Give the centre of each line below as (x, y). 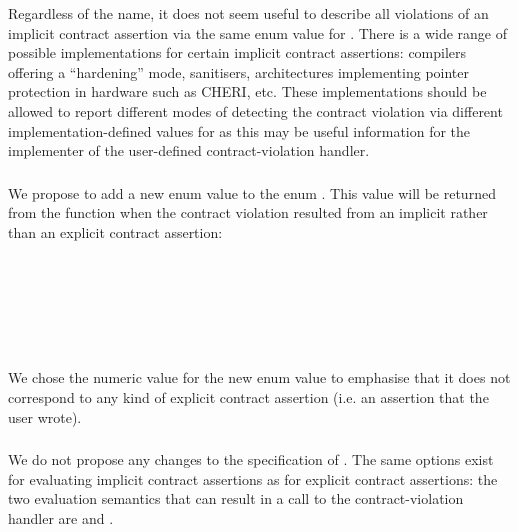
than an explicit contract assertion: (115, 231)
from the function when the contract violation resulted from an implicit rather (248, 212)
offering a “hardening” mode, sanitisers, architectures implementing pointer (238, 71)
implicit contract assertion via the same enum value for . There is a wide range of (257, 32)
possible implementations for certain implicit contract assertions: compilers (237, 52)
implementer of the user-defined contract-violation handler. (189, 150)
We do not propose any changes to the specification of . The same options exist (251, 459)
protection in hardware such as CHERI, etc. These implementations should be (247, 91)
